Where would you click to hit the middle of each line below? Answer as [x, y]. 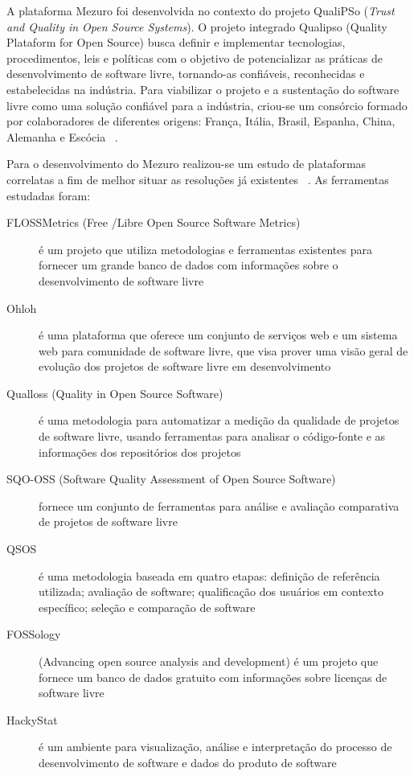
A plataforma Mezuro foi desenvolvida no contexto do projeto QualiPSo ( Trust [201, 10]
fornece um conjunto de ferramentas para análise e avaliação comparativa [219, 505]
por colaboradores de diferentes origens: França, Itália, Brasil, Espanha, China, [201, 121]
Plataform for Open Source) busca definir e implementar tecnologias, [176, 42]
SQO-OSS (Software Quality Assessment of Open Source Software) [171, 479]
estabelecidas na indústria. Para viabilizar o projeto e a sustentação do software [203, 89]
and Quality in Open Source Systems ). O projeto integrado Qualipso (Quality [197, 26]
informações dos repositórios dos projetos [140, 452]
